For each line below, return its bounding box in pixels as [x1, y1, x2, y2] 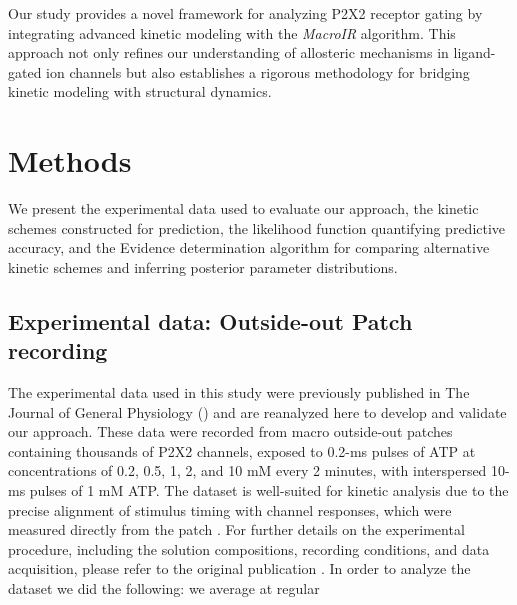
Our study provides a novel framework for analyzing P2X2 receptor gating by [8, 3, 483, 23]
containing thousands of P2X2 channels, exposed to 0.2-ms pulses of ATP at [8, 440, 476, 461]
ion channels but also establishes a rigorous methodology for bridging [46, 61, 470, 82]
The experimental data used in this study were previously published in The [8, 382, 470, 403]
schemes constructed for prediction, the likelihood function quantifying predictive [8, 217, 506, 238]
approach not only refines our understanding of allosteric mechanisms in [8, 42, 449, 63]
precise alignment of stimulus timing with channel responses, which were [8, 499, 452, 520]
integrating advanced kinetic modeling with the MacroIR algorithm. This [8, 22, 456, 43]
